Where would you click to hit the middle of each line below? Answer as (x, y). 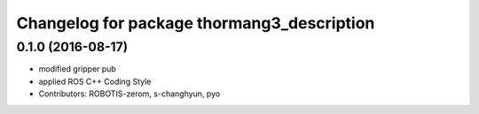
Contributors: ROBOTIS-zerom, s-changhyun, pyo (130, 94)
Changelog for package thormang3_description (196, 23)
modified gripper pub (78, 69)
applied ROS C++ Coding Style (95, 81)
